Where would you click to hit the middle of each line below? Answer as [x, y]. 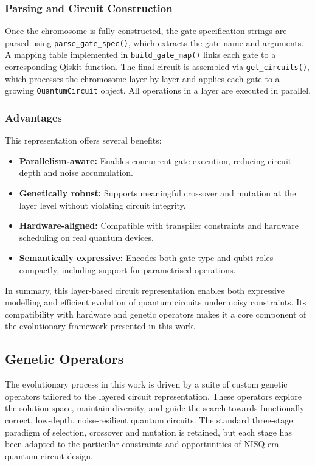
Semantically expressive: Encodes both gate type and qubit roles [146, 258]
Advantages [34, 117]
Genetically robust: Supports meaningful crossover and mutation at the [157, 193]
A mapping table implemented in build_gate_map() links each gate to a [140, 54]
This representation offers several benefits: [83, 140]
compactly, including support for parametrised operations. [127, 270]
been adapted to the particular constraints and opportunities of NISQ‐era [142, 444]
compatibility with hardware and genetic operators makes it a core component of [156, 314]
